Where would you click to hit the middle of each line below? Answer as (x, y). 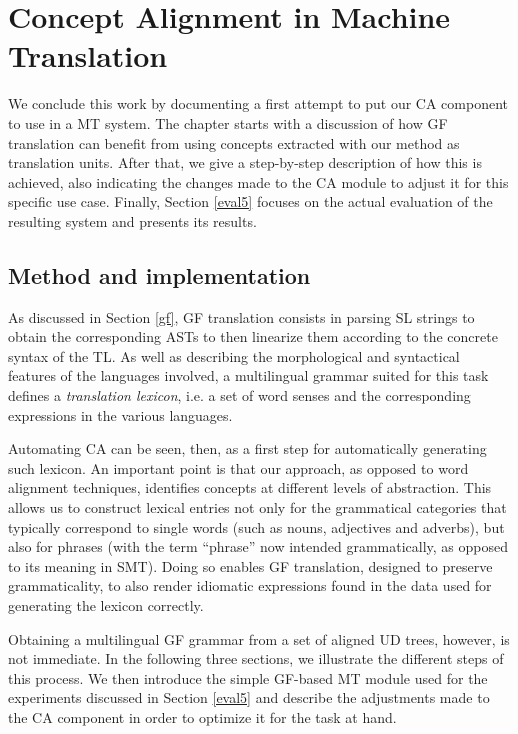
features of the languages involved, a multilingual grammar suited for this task (248, 375)
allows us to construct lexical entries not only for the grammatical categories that (257, 507)
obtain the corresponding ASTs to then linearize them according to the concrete (253, 336)
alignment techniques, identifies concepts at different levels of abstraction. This (250, 487)
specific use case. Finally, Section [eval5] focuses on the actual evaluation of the (250, 201)
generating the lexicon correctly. (106, 604)
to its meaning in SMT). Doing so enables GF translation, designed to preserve (250, 565)
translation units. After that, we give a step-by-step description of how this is (245, 162)
